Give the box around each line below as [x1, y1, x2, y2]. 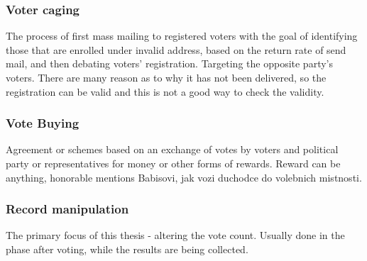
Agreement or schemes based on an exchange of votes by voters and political [6, 142, 339, 157]
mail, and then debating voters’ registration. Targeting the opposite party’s [6, 56, 333, 71]
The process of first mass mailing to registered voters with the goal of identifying [6, 28, 358, 43]
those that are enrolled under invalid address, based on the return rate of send [6, 42, 346, 57]
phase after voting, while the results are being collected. [6, 242, 248, 256]
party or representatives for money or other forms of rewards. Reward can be [6, 156, 341, 170]
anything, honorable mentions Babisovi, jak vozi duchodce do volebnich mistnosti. [6, 170, 362, 184]
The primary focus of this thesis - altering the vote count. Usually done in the [6, 228, 345, 243]
